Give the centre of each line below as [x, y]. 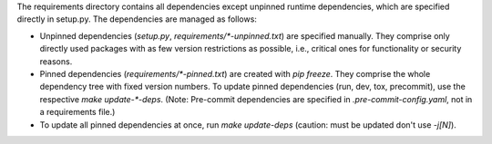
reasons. [56, 61]
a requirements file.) [77, 112]
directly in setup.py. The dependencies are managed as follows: [137, 19]
